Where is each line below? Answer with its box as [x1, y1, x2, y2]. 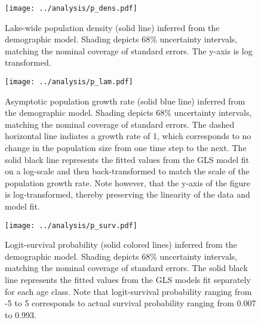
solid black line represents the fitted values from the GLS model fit [5, 153, 250, 165]
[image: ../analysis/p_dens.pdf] [5, 4, 137, 13]
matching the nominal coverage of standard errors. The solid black [5, 262, 248, 274]
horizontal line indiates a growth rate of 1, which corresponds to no [5, 130, 251, 142]
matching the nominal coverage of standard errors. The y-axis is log [5, 44, 253, 57]
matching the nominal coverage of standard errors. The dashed [5, 118, 235, 130]
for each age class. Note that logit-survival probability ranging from [5, 285, 252, 297]
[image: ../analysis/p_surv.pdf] [5, 221, 137, 230]
